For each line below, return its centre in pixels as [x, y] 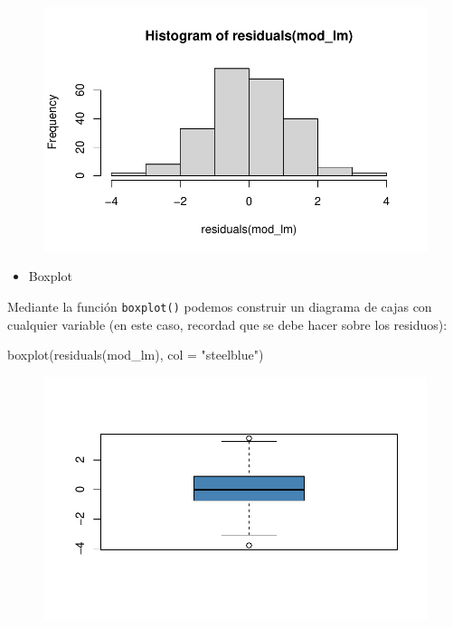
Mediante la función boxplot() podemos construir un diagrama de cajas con [220, 306]
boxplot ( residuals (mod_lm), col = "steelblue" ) [136, 355]
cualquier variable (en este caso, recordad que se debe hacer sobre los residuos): [227, 324]
